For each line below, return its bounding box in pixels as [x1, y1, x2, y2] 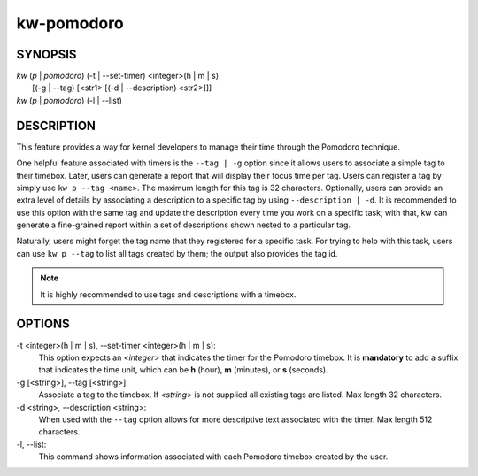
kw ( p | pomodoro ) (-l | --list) [16, 95, 123, 105]
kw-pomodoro [16, 13, 124, 33]
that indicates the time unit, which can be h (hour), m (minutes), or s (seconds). [38, 365, 328, 375]
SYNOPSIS [16, 47, 77, 62]
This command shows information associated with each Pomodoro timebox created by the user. [38, 451, 389, 462]
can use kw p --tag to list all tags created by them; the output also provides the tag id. [16, 248, 338, 258]
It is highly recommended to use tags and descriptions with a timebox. [40, 288, 297, 300]
